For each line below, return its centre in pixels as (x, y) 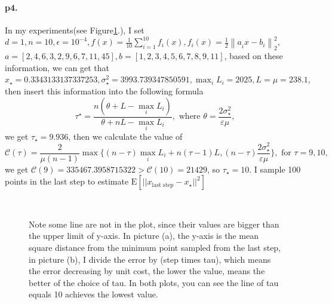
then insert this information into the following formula (104, 91)
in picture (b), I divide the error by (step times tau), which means (150, 259)
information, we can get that (57, 67)
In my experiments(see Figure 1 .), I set (75, 30)
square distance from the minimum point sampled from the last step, (155, 247)
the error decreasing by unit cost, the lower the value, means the (147, 271)
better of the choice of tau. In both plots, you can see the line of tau (154, 282)
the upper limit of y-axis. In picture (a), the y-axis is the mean (144, 236)
